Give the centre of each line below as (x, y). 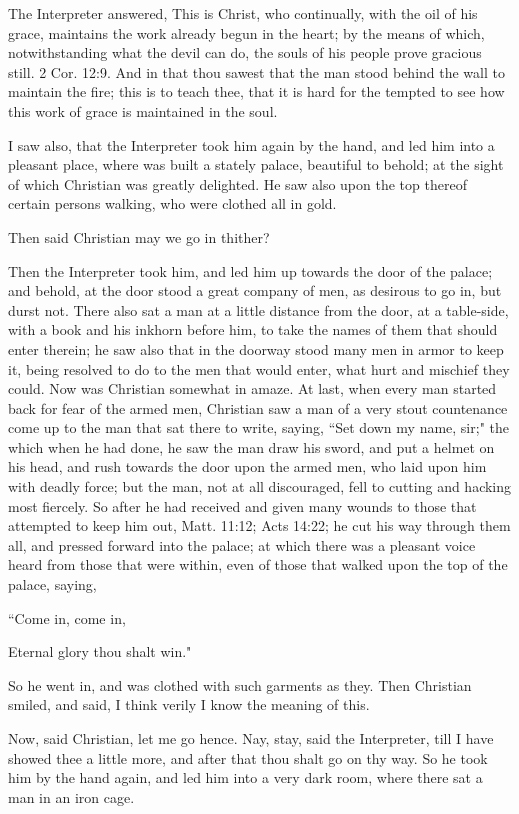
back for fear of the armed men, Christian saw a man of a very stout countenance (258, 407)
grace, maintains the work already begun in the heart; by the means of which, (246, 32)
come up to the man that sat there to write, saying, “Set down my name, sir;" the (258, 427)
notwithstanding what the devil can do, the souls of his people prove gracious (245, 52)
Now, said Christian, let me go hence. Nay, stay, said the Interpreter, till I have (251, 738)
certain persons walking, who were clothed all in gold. (172, 203)
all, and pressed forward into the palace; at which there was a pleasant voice (242, 544)
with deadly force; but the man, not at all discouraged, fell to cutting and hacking (260, 486)
